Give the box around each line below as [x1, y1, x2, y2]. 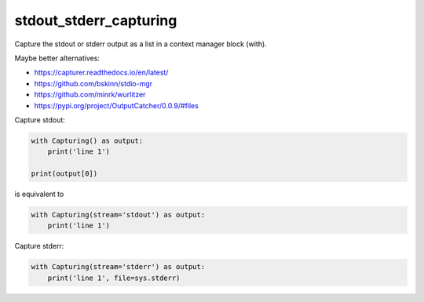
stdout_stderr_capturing [14, 12, 177, 29]
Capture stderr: [14, 242, 64, 251]
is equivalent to [14, 189, 64, 199]
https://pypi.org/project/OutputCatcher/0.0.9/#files [34, 100, 199, 110]
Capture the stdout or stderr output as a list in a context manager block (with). [14, 39, 267, 49]
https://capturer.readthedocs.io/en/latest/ [34, 67, 169, 78]
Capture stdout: [14, 115, 66, 125]
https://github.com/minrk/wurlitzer [34, 90, 146, 100]
